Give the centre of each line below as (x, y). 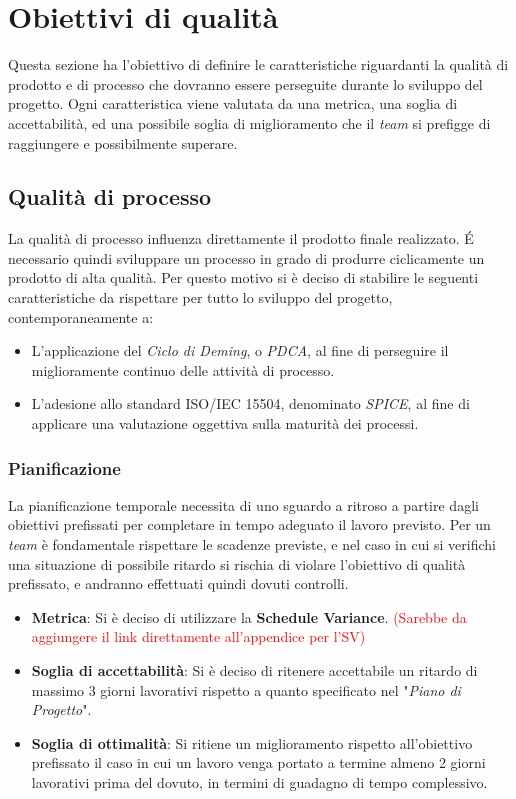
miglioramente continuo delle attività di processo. (183, 369)
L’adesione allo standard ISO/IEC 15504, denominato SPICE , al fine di (250, 403)
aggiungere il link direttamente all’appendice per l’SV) (198, 636)
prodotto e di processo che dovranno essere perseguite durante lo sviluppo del (245, 83)
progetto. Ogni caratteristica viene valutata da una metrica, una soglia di (233, 103)
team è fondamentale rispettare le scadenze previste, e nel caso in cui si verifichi (252, 544)
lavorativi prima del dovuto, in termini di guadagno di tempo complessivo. (259, 781)
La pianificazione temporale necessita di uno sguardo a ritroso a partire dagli (243, 504)
